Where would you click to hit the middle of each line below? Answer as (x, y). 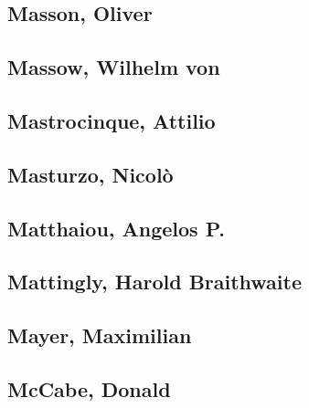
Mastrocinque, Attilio (112, 120)
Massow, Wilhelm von (114, 67)
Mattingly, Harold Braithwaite (155, 282)
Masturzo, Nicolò (91, 174)
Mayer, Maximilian (100, 335)
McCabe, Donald (89, 388)
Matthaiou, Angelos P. (116, 228)
